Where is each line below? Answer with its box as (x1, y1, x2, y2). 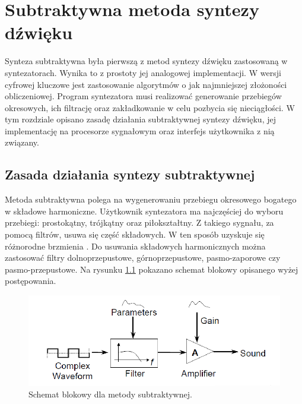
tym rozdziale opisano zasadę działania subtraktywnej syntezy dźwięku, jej (5, 113, 276, 125)
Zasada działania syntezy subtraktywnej (5, 165, 255, 184)
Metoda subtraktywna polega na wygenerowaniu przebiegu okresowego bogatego (5, 193, 297, 206)
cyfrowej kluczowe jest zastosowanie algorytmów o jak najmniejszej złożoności (5, 78, 287, 90)
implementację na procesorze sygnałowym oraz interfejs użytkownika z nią (5, 124, 275, 137)
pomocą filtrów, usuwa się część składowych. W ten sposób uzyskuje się (5, 228, 265, 241)
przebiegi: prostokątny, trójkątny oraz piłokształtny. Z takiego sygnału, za (5, 216, 274, 229)
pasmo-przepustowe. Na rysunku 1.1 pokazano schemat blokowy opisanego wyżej (5, 263, 298, 275)
